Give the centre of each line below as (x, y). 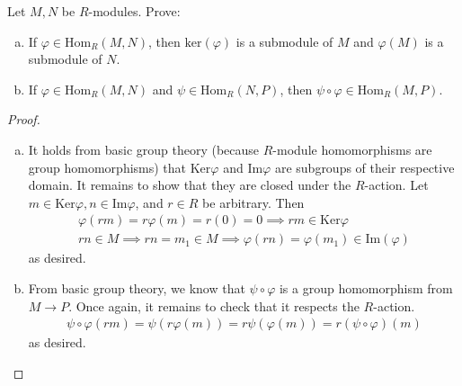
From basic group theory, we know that (137, 288)
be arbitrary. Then (253, 202)
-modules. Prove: (134, 11)
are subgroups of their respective (364, 167)
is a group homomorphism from (366, 288)
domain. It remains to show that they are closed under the (190, 185)
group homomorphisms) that (107, 167)
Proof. (24, 119)
